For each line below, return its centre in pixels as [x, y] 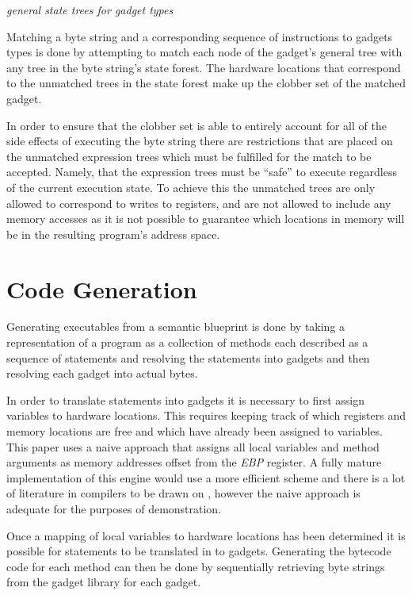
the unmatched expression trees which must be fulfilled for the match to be [189, 156]
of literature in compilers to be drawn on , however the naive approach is [183, 493]
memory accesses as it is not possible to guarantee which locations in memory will [206, 219]
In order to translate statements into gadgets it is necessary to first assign [186, 399]
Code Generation [102, 288]
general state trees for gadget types [90, 10]
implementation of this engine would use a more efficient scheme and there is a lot [206, 477]
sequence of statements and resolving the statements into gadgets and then [188, 357]
